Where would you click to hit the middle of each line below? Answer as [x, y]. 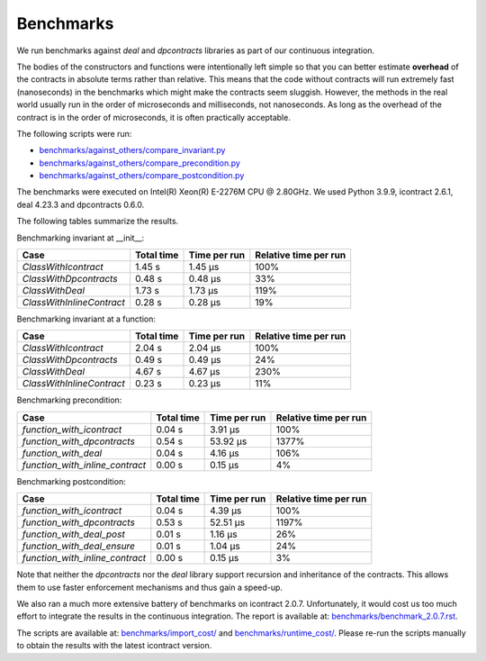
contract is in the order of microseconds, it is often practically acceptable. [154, 117]
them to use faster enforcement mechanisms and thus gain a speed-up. [150, 587]
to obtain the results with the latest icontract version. [114, 646]
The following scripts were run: [74, 133]
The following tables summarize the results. [98, 222]
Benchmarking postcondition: [71, 481]
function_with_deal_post [73, 534]
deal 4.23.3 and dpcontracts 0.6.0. [81, 204]
